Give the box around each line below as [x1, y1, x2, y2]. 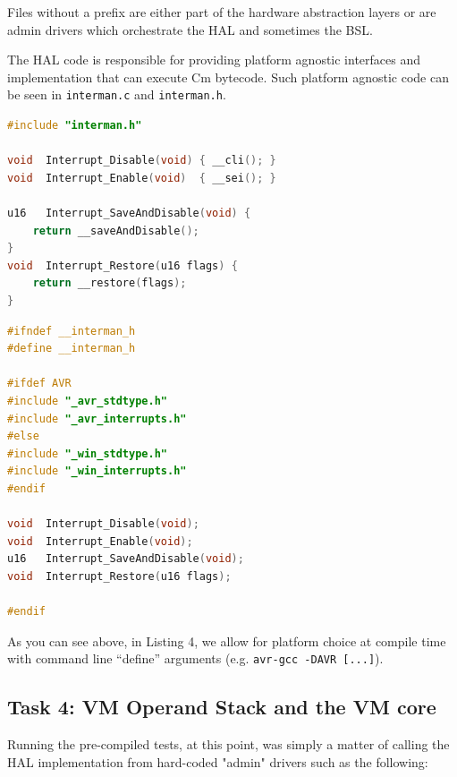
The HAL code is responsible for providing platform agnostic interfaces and [7, 50, 421, 69]
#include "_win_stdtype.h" [7, 447, 167, 460]
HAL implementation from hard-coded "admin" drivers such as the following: [7, 752, 428, 771]
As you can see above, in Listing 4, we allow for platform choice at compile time [7, 631, 446, 650]
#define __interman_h [7, 342, 136, 355]
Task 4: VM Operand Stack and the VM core [7, 693, 436, 721]
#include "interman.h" [7, 119, 142, 132]
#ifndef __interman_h [7, 324, 136, 337]
